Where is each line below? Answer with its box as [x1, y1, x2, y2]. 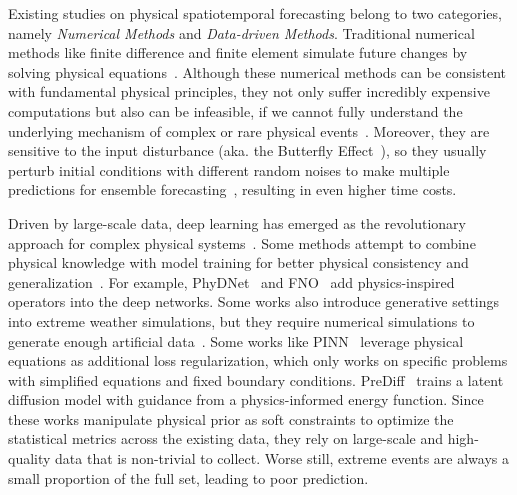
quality [8, 448, 51, 469]
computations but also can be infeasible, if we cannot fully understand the [8, 100, 463, 121]
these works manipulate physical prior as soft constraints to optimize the [8, 408, 454, 429]
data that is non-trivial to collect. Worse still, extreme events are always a [55, 448, 510, 469]
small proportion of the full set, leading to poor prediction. [8, 467, 369, 488]
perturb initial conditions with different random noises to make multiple [8, 159, 450, 180]
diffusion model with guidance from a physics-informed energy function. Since [8, 389, 484, 410]
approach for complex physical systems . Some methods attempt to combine [8, 232, 476, 253]
